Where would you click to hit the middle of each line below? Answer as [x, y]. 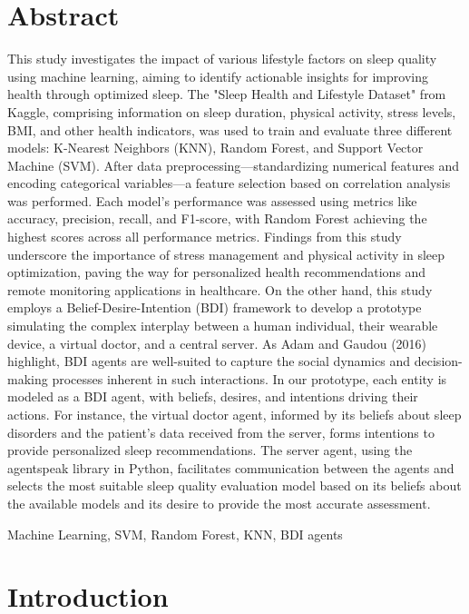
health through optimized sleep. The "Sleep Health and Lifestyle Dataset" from [227, 94]
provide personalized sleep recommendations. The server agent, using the [210, 450]
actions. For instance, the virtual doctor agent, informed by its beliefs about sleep [234, 414]
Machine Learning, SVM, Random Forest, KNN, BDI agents [175, 534]
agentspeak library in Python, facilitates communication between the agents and [231, 467]
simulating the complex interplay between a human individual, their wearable [223, 326]
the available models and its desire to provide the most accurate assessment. [219, 503]
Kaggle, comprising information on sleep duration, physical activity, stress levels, [232, 111]
